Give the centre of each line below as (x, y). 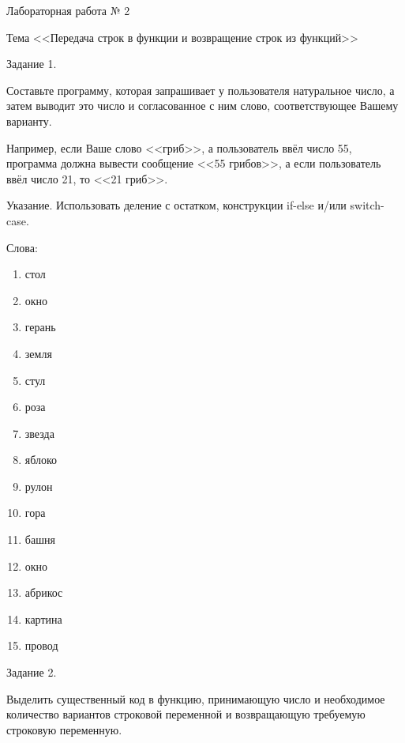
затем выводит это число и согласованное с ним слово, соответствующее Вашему (202, 106)
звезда (39, 433)
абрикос (44, 592)
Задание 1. (32, 64)
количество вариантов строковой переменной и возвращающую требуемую (186, 714)
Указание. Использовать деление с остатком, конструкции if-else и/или (176, 205)
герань (40, 327)
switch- (367, 205)
